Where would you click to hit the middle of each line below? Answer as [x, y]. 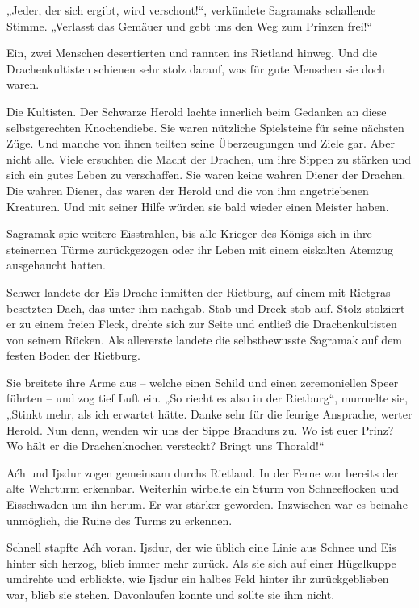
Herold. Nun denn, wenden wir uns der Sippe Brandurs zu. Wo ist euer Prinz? [200, 429]
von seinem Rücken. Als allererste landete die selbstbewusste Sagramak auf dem [205, 339]
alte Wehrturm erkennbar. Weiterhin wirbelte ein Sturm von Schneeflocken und [203, 488]
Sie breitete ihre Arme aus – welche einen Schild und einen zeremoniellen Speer [203, 382]
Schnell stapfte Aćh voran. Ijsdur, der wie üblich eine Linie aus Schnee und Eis [201, 547]
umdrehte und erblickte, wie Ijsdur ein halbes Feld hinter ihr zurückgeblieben [198, 579]
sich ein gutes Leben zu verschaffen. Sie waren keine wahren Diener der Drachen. [206, 175]
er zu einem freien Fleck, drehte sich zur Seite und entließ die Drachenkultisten [202, 324]
